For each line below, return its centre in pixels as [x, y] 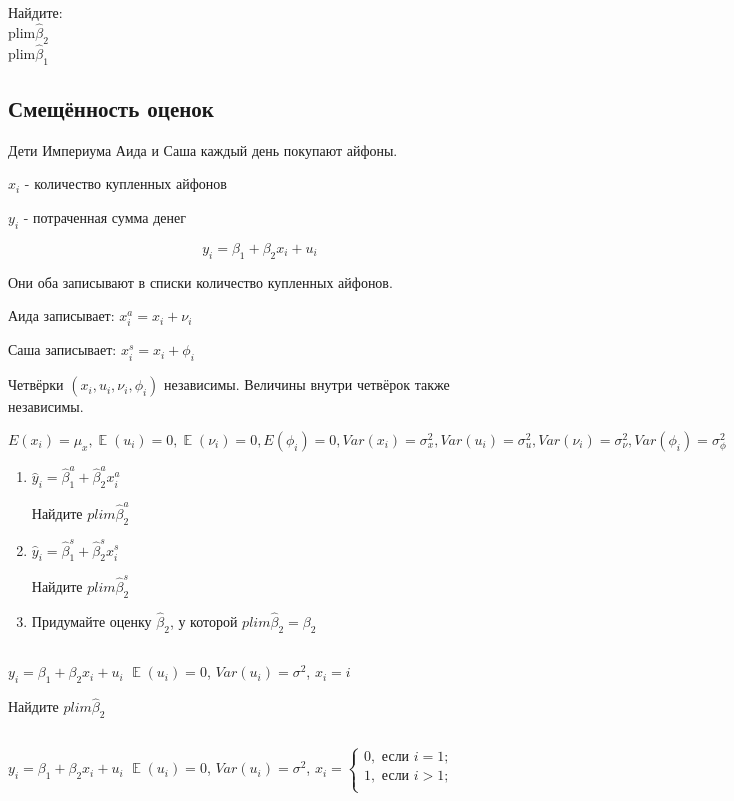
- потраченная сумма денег [104, 217]
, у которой [203, 621]
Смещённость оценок [111, 108]
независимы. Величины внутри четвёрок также [307, 384]
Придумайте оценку [91, 621]
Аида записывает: [61, 315]
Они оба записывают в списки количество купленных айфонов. [200, 281]
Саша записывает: [62, 349]
